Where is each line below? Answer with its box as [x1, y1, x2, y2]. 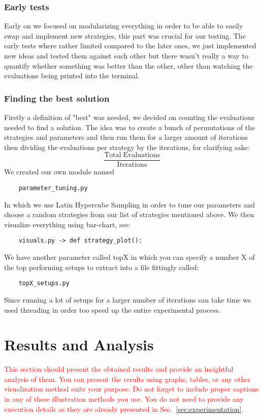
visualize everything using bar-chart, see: [4, 219, 130, 229]
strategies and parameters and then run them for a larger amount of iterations [4, 132, 248, 142]
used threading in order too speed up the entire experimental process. [4, 304, 221, 315]
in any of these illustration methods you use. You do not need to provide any [4, 394, 244, 404]
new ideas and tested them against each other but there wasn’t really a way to [4, 50, 249, 61]
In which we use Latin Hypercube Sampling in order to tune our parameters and [4, 199, 255, 210]
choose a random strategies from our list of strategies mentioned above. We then [4, 209, 254, 220]
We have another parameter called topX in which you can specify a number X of [4, 252, 255, 262]
